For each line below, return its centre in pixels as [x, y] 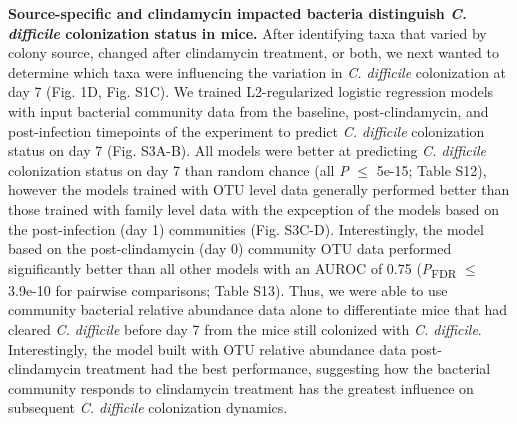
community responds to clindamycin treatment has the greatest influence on [241, 387]
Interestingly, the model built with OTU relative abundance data [207, 348]
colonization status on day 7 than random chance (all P [178, 169]
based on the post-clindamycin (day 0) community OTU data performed [230, 248]
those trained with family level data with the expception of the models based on [254, 208]
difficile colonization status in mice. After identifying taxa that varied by [247, 32]
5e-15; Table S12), [431, 169]
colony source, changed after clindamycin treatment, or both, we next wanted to [253, 52]
